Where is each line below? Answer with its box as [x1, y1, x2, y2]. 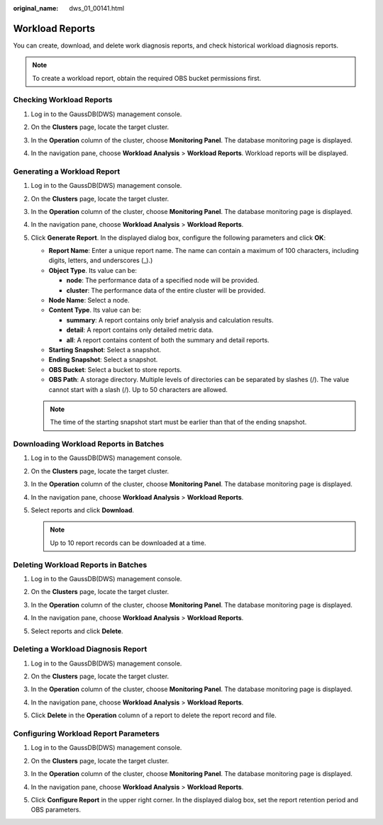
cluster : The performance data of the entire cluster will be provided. [66, 286, 266, 294]
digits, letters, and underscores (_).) [48, 256, 153, 265]
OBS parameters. [30, 805, 82, 814]
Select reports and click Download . [30, 506, 135, 515]
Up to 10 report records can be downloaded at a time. [50, 539, 206, 547]
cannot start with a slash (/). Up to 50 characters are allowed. [48, 385, 228, 393]
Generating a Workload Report [13, 167, 121, 176]
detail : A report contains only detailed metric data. [66, 326, 214, 335]
